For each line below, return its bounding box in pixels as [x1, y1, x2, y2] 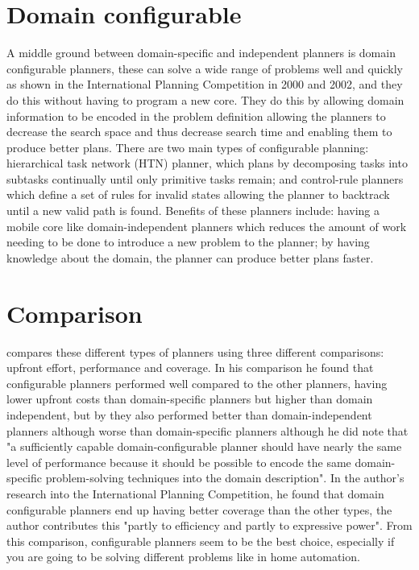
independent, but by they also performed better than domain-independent [6, 406, 372, 423]
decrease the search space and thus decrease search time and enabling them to [6, 123, 392, 140]
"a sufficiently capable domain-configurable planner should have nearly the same [6, 438, 402, 455]
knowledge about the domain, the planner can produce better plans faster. [6, 249, 374, 266]
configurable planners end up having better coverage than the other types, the [6, 501, 392, 518]
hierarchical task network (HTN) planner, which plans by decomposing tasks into [6, 155, 408, 171]
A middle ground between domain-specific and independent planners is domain [6, 44, 396, 61]
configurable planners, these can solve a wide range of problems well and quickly [6, 60, 404, 76]
